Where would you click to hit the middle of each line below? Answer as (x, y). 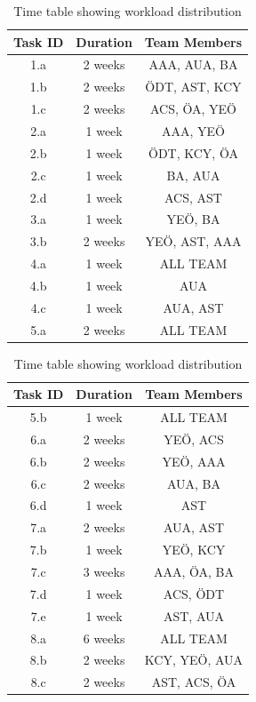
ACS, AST (193, 197)
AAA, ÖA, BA (193, 571)
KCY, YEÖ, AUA (194, 660)
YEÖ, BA (193, 219)
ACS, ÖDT (194, 593)
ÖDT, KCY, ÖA (193, 152)
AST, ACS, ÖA (194, 682)
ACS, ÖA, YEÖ (193, 109)
